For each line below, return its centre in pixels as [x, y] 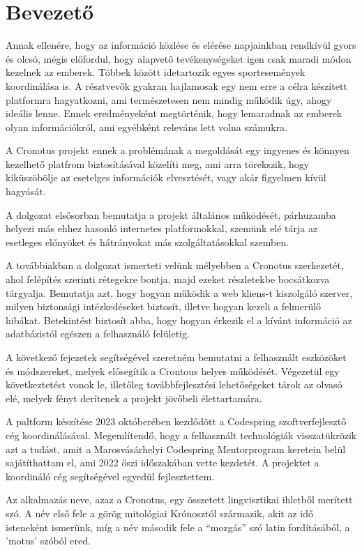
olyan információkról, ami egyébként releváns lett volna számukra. [146, 127]
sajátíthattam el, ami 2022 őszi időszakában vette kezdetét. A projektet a [163, 463]
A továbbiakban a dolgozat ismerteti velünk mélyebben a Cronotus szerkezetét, [175, 265]
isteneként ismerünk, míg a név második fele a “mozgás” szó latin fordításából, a [178, 527]
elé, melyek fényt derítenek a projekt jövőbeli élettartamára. [134, 398]
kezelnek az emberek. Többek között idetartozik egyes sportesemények [156, 72]
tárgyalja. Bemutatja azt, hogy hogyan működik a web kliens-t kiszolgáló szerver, [179, 292]
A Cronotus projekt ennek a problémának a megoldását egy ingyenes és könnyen [178, 150]
